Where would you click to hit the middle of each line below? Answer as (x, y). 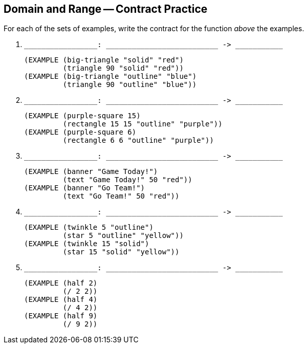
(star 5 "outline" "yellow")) (123, 236)
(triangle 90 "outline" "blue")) (130, 85)
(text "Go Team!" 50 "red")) (121, 196)
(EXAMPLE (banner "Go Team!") (85, 188)
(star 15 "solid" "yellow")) (121, 252)
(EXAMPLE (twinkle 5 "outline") (89, 227)
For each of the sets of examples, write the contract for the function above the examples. (154, 29)
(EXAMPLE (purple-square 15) (82, 116)
